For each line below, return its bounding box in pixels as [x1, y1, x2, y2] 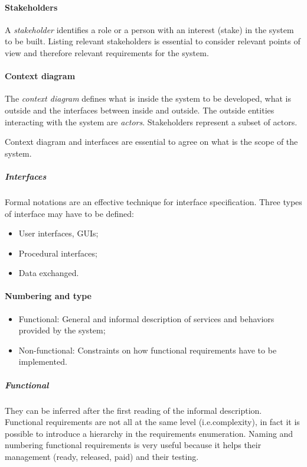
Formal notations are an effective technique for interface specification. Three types [5, 195, 302, 207]
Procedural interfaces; [18, 247, 97, 259]
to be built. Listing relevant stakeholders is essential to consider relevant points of [5, 35, 301, 47]
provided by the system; [18, 324, 106, 336]
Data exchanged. [18, 267, 79, 279]
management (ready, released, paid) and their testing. [5, 450, 199, 462]
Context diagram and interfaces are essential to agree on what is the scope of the [5, 135, 298, 148]
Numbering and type [5, 290, 92, 302]
